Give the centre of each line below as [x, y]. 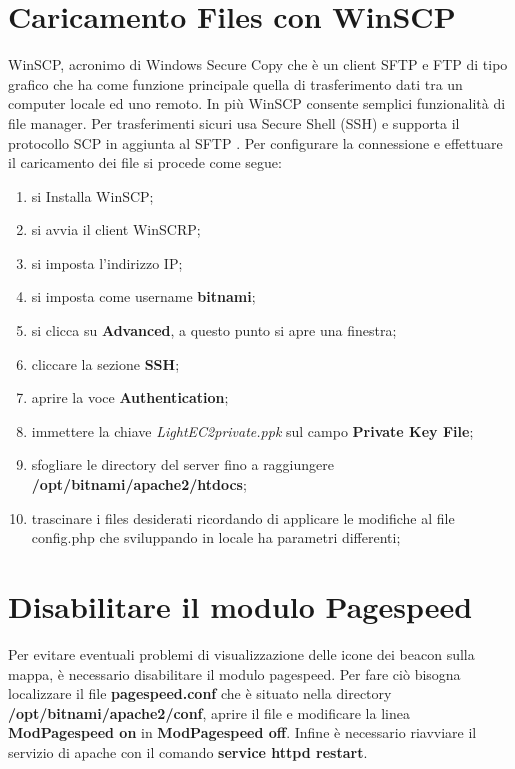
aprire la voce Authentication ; [130, 397]
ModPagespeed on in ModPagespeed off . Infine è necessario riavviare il [242, 732]
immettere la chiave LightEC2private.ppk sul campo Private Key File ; [252, 430]
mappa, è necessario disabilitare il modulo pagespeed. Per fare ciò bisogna [234, 673]
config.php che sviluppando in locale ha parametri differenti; [216, 537]
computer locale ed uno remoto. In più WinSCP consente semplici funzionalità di [257, 103]
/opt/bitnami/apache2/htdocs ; [139, 484]
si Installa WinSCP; [92, 195]
